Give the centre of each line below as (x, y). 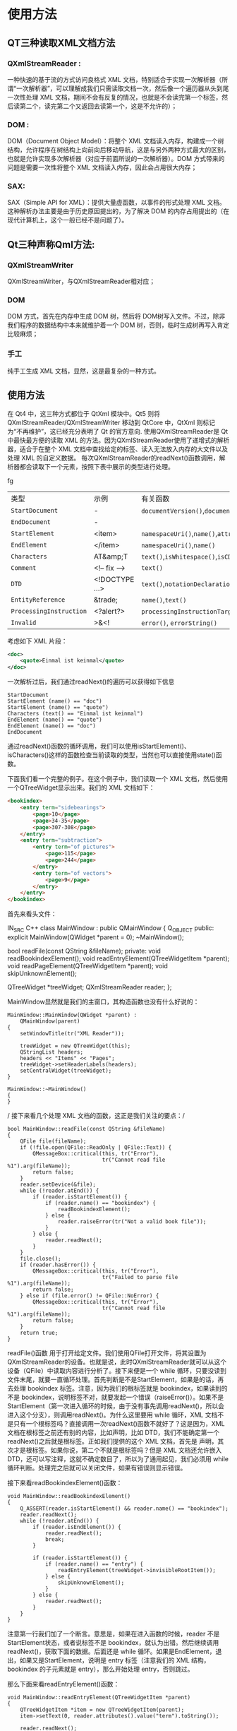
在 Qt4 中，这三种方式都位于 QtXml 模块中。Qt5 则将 (84, 413)
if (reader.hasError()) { (58, 1265)
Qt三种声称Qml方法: (51, 244)
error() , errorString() (179, 622)
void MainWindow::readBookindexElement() (69, 1496)
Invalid (24, 623)
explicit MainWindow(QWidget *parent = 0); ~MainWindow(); (96, 937)
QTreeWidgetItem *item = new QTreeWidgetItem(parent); (102, 1710)
